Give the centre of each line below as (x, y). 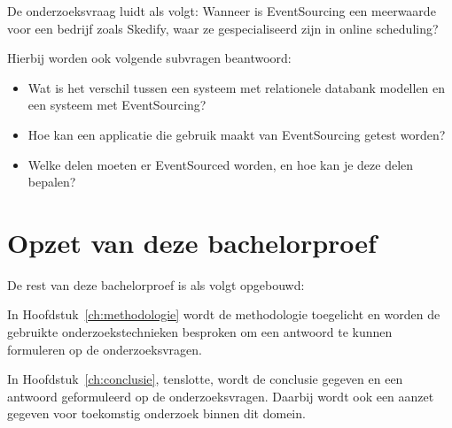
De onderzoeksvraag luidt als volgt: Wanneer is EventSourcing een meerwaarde (222, 11)
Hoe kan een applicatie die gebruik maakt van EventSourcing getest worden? (237, 134)
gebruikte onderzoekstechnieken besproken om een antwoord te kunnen (200, 332)
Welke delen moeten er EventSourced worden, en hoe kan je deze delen (221, 164)
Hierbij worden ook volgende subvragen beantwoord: (149, 58)
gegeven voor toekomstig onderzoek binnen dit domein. (156, 413)
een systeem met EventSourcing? (117, 105)
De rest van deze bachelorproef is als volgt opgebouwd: (156, 284)
